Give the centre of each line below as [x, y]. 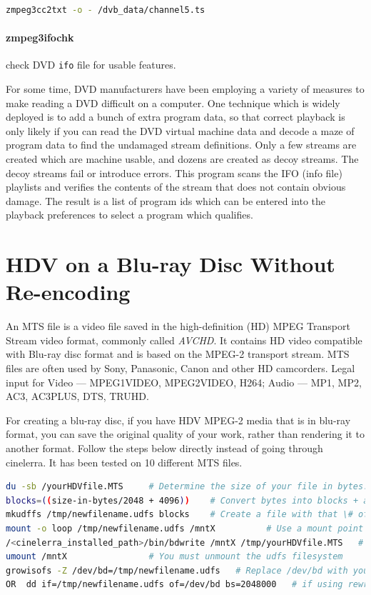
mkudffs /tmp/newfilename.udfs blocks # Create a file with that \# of [187, 515]
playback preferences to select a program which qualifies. [129, 215]
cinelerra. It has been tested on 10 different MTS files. [124, 462]
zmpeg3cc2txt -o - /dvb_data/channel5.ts [106, 10]
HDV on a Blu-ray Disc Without [171, 264]
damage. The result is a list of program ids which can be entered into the [166, 200]
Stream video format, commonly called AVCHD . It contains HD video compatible [184, 340]
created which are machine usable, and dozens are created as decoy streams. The [182, 159]
